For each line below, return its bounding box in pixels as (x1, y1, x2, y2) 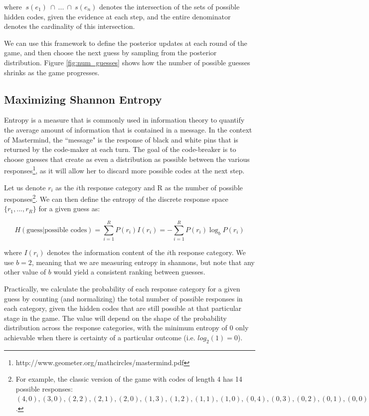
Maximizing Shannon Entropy (4, 91, 162, 107)
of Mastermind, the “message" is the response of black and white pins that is (4, 134, 238, 144)
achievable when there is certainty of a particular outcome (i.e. (4, 332, 195, 342)
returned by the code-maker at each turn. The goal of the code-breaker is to (4, 144, 236, 154)
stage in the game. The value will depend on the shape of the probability (4, 312, 227, 323)
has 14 (222, 374, 242, 384)
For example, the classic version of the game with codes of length (15, 374, 215, 384)
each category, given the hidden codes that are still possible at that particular (4, 303, 242, 313)
